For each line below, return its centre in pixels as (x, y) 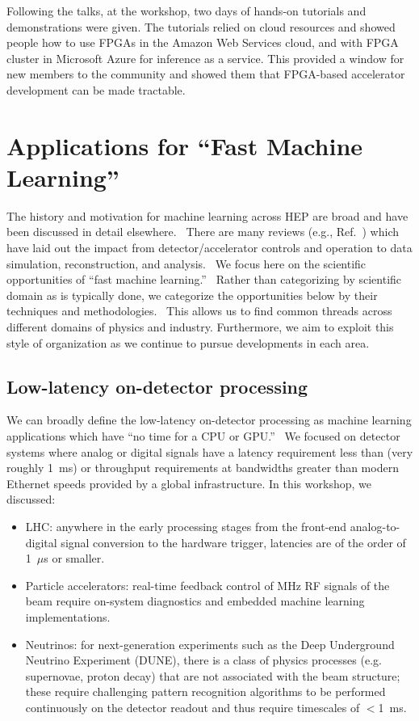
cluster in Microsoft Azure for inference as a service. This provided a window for (205, 58)
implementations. (68, 616)
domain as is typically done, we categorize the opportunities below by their (192, 295)
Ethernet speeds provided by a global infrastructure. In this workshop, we (189, 483)
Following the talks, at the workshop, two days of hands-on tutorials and (186, 11)
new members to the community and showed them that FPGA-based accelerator (206, 74)
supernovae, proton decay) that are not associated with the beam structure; (213, 675)
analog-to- (375, 526)
